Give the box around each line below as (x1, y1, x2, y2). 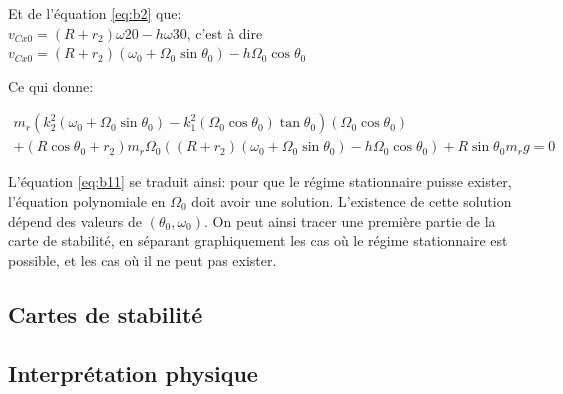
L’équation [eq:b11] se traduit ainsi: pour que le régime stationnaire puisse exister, (8, 171, 512, 192)
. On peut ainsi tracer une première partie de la (204, 210, 496, 231)
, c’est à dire (186, 22, 263, 43)
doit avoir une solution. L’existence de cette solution (191, 191, 512, 212)
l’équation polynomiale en (8, 191, 166, 212)
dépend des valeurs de (8, 210, 142, 231)
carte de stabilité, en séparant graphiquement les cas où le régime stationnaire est (8, 230, 508, 251)
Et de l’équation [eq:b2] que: (8, 3, 182, 23)
